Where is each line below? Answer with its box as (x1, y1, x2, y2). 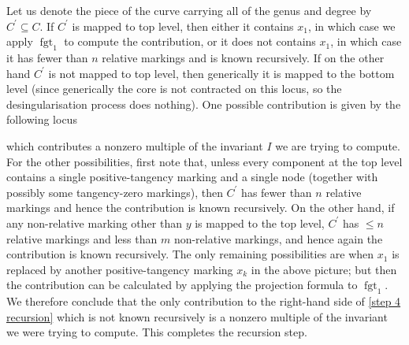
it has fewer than (6, 49, 88, 65)
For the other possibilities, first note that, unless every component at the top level (6, 153, 403, 169)
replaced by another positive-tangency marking (6, 261, 233, 277)
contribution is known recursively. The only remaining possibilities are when (6, 246, 374, 262)
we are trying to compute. (275, 137, 400, 154)
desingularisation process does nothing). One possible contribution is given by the (6, 95, 401, 112)
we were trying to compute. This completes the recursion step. (6, 324, 307, 340)
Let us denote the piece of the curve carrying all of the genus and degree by (6, 2, 372, 18)
